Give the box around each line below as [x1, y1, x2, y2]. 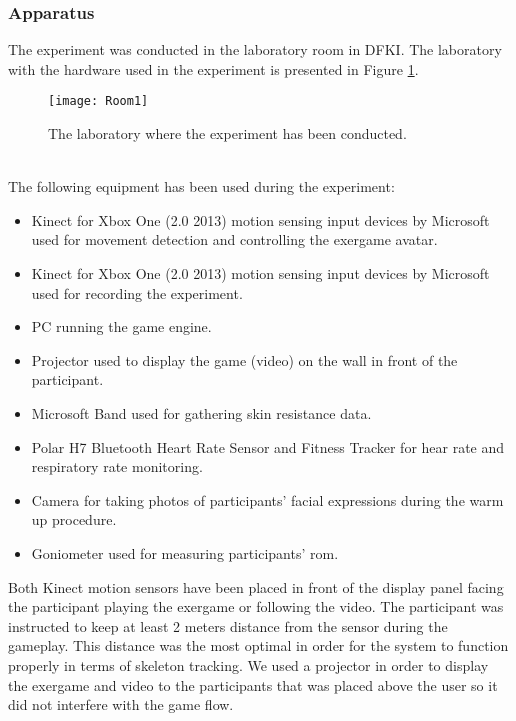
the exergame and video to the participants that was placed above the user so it [8, 674, 498, 695]
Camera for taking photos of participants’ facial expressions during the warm [31, 489, 504, 510]
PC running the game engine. [31, 316, 212, 337]
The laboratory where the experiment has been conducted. [48, 123, 407, 144]
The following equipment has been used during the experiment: [8, 176, 395, 197]
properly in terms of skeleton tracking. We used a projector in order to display [8, 654, 489, 675]
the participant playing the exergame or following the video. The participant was [8, 596, 504, 617]
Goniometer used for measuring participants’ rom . [31, 542, 339, 563]
